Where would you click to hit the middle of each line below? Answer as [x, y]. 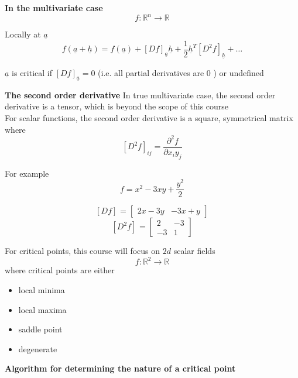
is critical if [32, 72]
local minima [42, 290]
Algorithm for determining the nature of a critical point [120, 368]
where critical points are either [60, 270]
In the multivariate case [54, 8]
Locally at [23, 34]
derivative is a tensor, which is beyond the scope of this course [117, 106]
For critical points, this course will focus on [83, 251]
